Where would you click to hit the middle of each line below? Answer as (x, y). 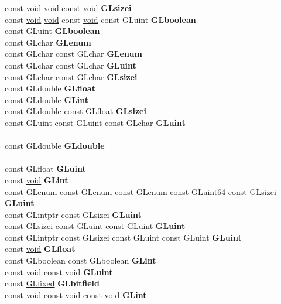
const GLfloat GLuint (45, 168)
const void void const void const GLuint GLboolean (100, 19)
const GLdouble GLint (47, 99)
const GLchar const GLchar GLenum (73, 54)
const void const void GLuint (59, 271)
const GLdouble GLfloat (50, 88)
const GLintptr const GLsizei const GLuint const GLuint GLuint (123, 237)
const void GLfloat (40, 249)
